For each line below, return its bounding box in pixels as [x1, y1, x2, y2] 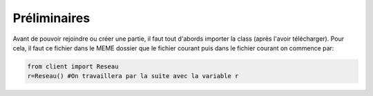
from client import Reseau [27, 62, 119, 70]
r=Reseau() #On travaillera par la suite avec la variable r [27, 73, 239, 80]
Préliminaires [12, 10, 90, 26]
